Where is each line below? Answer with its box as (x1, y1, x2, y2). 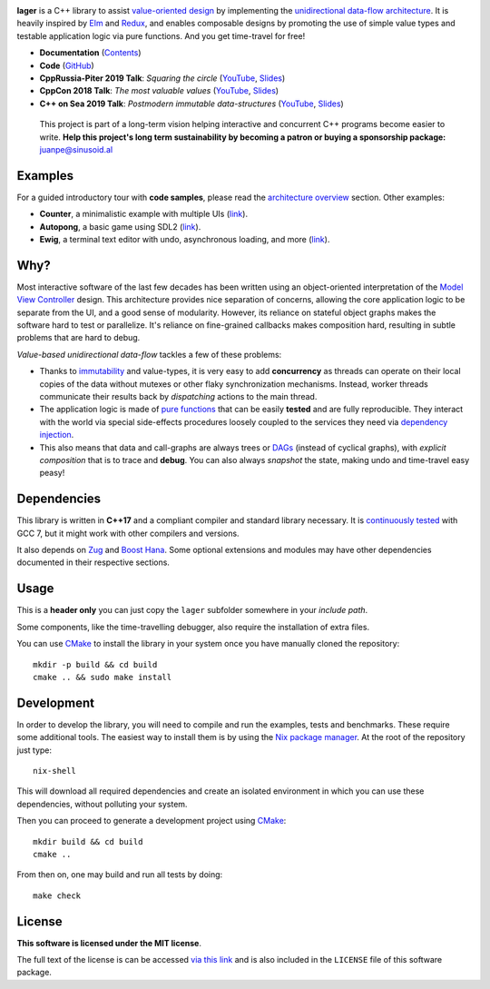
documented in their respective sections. (16, 557, 170, 568)
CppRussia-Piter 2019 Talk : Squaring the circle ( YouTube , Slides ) (39, 73, 286, 84)
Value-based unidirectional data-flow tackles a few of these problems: (16, 349, 282, 360)
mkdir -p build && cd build (33, 659, 158, 669)
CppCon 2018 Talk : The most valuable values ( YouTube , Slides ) (39, 85, 279, 96)
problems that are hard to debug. (16, 332, 141, 343)
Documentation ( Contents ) (39, 47, 142, 58)
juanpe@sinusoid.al (39, 143, 113, 154)
